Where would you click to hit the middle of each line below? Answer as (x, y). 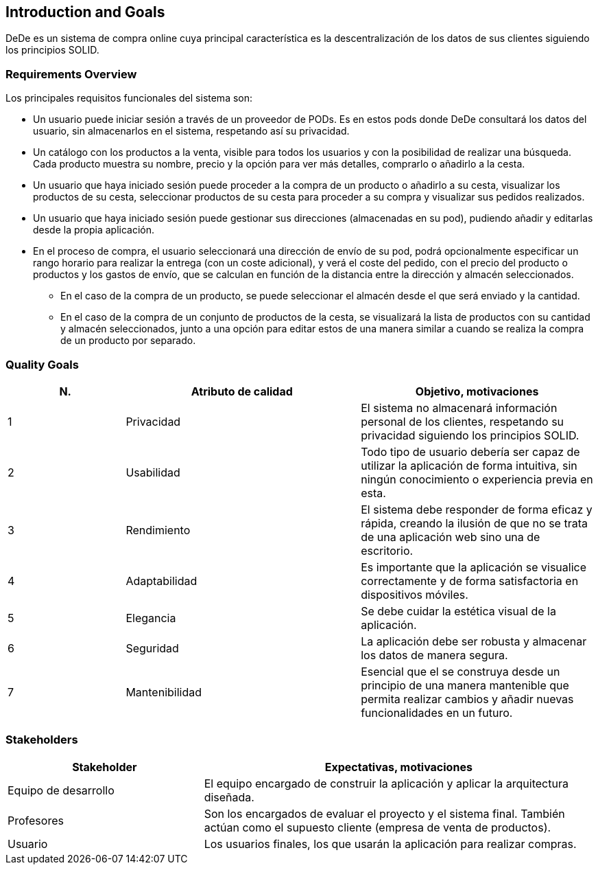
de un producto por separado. (128, 341)
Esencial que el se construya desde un (461, 671)
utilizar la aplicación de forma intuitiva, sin (469, 465)
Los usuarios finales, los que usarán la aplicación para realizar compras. (390, 844)
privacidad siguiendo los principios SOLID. (470, 435)
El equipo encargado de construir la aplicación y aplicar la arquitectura (386, 783)
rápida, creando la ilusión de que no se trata (474, 523)
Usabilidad (153, 472)
